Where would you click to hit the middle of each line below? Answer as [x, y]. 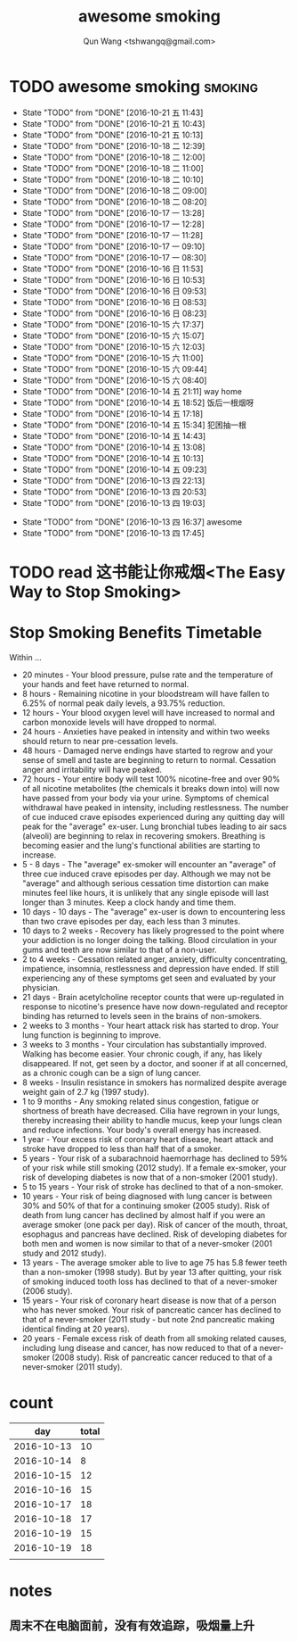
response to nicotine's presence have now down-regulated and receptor [155, 1007]
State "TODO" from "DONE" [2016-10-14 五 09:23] [114, 469]
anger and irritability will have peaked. [92, 769]
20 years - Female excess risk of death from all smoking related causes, [154, 1338]
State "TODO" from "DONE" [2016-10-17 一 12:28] [113, 224]
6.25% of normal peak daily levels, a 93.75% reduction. [124, 703]
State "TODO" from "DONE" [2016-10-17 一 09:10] [113, 246]
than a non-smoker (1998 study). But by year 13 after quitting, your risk [152, 1272]
